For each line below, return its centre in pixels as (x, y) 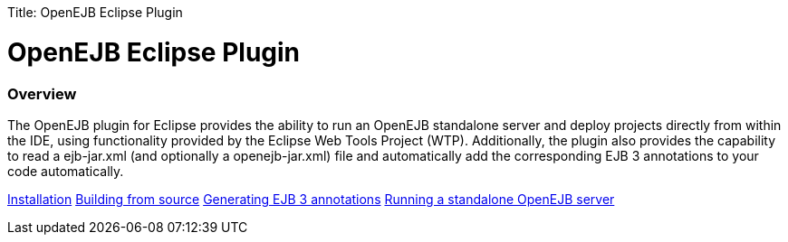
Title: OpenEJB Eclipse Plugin (95, 12)
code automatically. (66, 171)
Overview (42, 93)
